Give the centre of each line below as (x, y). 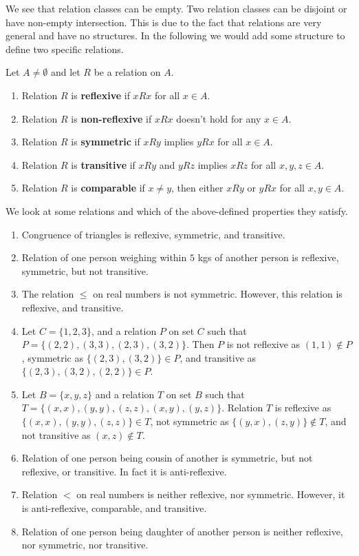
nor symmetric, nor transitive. (85, 545)
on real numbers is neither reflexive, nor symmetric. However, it (211, 494)
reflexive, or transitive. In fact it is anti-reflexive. (124, 471)
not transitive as (56, 434)
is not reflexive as (263, 344)
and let (65, 72)
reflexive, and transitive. (73, 307)
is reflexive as (303, 408)
